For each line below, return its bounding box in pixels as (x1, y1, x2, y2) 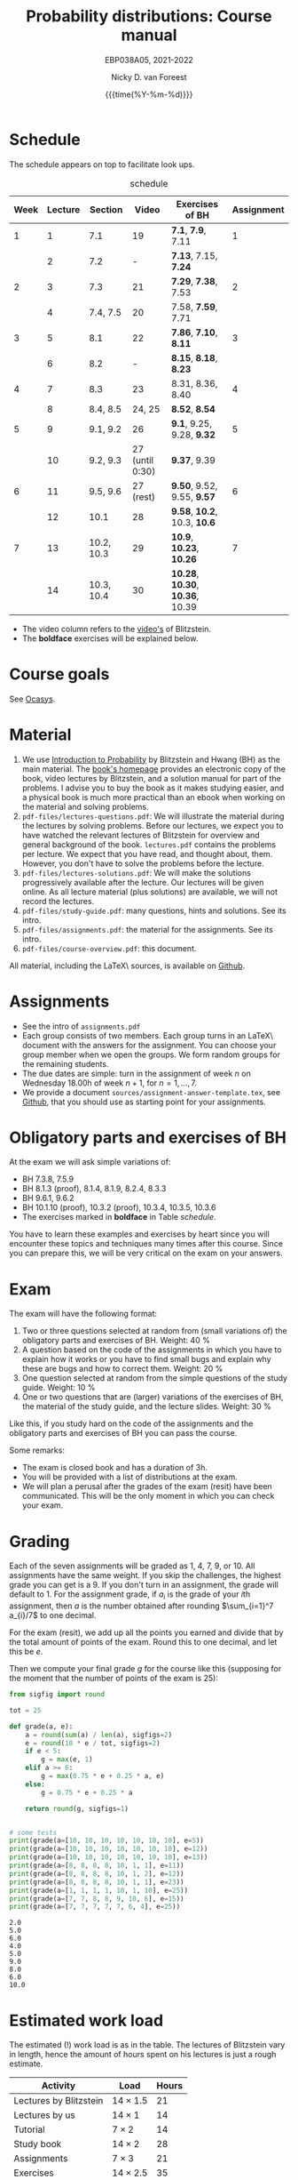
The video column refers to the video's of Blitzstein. (21, 623, 211, 634)
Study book (13, 2138, 62, 2151)
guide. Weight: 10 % (21, 1383, 96, 1393)
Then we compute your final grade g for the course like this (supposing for (9, 1663, 282, 1674)
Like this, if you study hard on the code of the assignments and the (9, 1418, 254, 1429)
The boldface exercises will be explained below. (21, 633, 199, 644)
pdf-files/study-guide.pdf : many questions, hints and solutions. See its (21, 905, 286, 916)
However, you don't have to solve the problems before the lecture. (21, 858, 264, 869)
